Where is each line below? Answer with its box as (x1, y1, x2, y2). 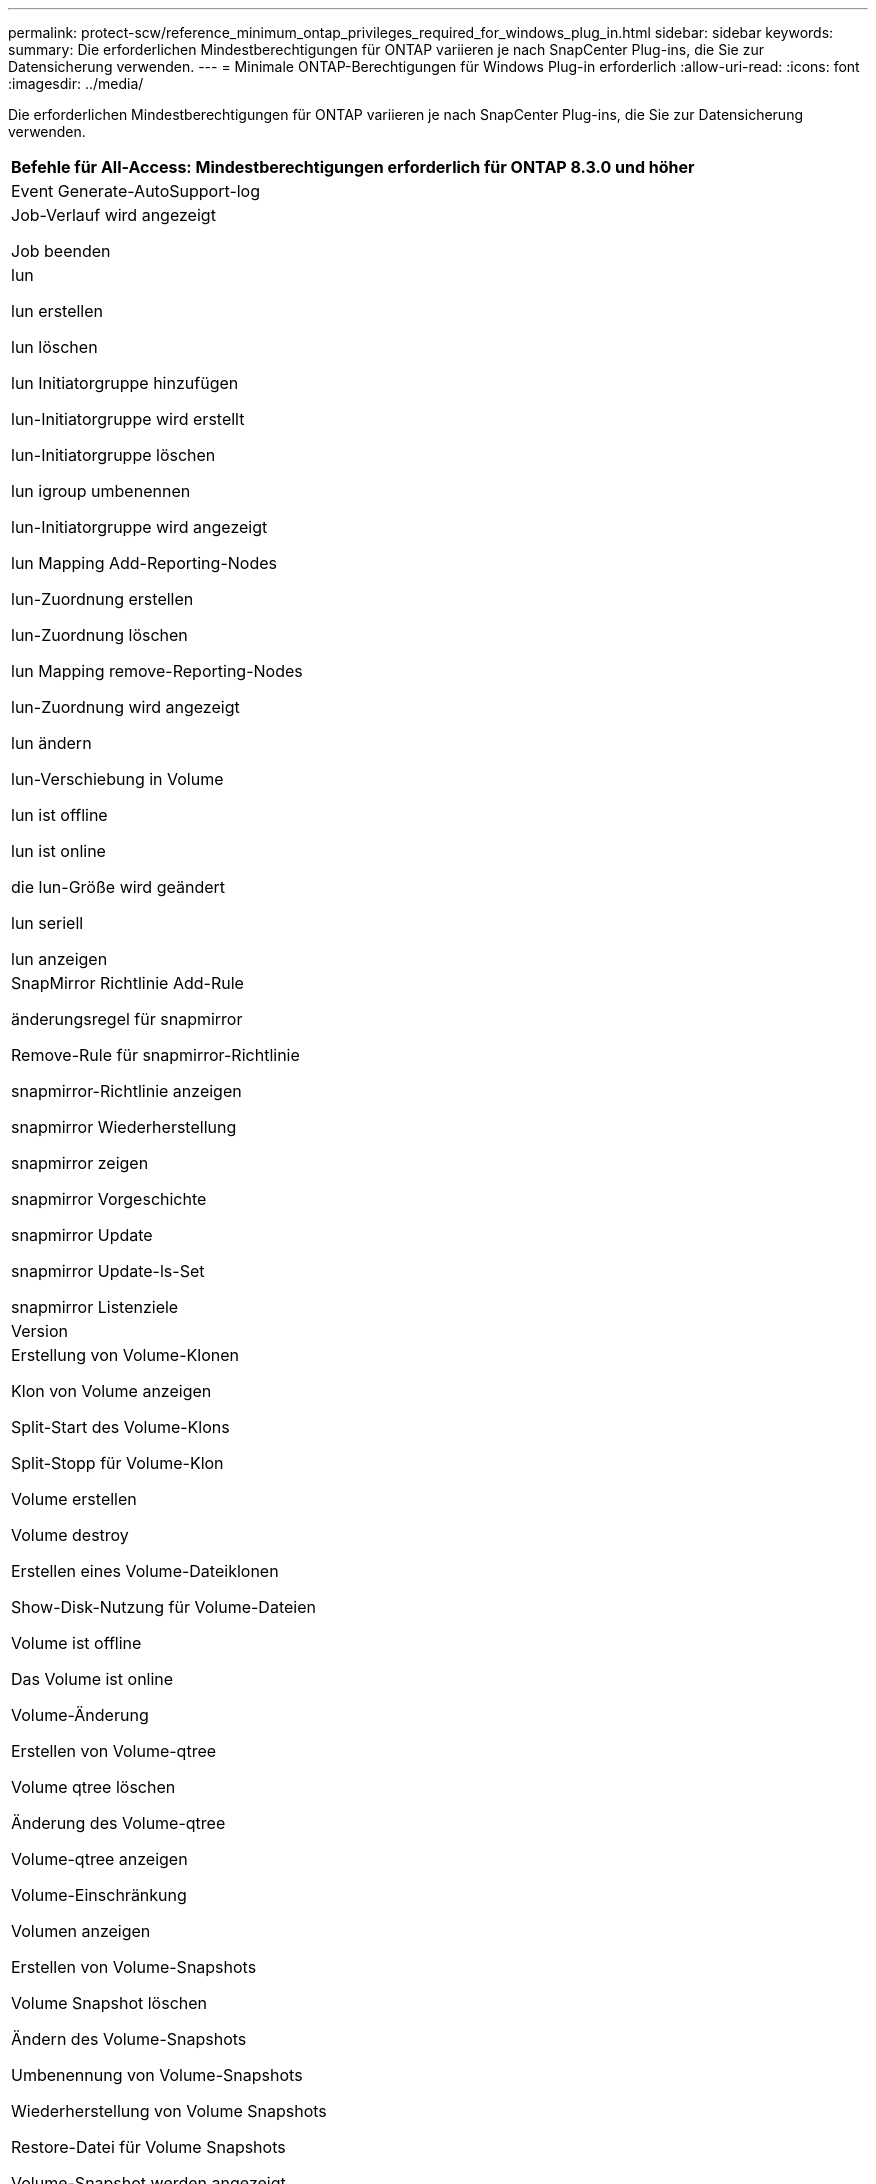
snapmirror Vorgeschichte (11, 1189, 207, 1209)
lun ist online (11, 841, 106, 861)
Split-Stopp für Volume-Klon (11, 1453, 224, 1473)
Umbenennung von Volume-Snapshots (11, 2065, 303, 2085)
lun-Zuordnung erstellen (11, 589, 194, 609)
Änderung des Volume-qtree (11, 1813, 226, 1833)
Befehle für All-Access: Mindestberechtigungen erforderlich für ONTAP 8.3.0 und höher (11, 157, 695, 177)
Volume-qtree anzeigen (11, 1849, 188, 1869)
